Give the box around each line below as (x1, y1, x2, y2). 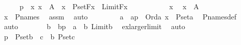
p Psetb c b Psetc (4, 31, 75, 41)
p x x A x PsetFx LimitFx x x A (19, 1, 199, 11)
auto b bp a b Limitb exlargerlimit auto (4, 21, 185, 32)
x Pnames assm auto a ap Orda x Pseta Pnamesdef (4, 11, 237, 21)
